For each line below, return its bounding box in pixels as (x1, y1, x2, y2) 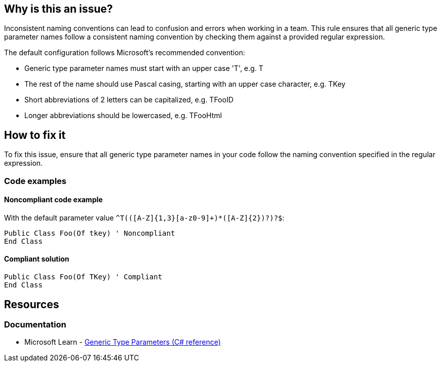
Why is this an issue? (4, 3, 113, 15)
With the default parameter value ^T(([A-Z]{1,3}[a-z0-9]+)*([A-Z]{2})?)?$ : (4, 213, 285, 222)
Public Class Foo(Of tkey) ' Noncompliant (4, 229, 175, 237)
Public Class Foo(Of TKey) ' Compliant (4, 273, 162, 281)
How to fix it (4, 128, 66, 141)
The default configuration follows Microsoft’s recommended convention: (4, 48, 245, 57)
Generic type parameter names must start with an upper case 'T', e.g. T (24, 64, 264, 73)
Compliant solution (4, 254, 69, 264)
